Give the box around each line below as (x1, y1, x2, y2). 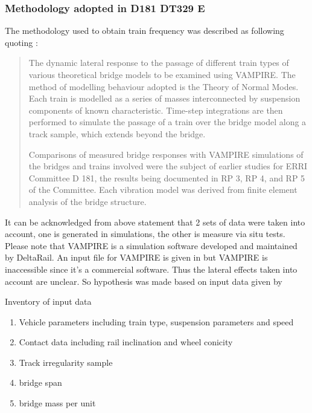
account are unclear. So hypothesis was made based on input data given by (5, 275, 282, 287)
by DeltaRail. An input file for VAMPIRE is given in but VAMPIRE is (5, 251, 268, 264)
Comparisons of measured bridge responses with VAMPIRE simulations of (28, 148, 304, 160)
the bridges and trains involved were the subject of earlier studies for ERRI (28, 160, 308, 172)
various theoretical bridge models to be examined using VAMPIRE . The (28, 68, 296, 80)
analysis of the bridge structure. (28, 195, 147, 207)
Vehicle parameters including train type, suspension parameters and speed (19, 315, 294, 328)
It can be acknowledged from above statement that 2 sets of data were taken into (5, 215, 305, 228)
